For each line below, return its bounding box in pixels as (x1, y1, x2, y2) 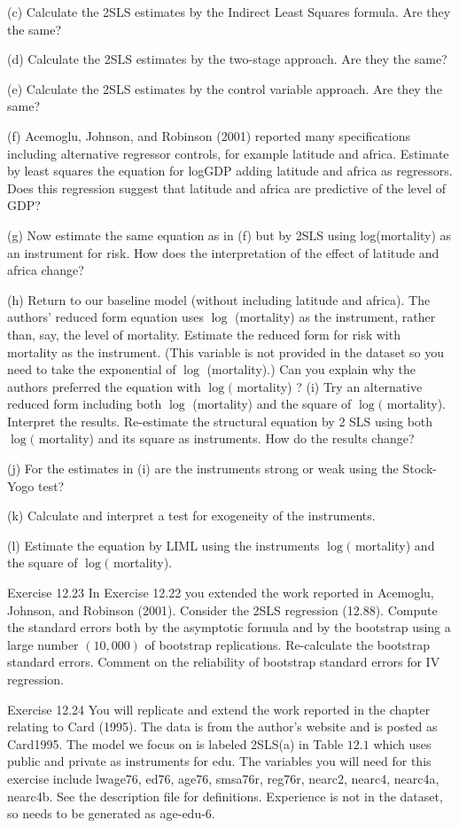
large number (7, 635, 79, 653)
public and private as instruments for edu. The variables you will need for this (7, 752, 432, 770)
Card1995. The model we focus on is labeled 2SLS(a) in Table (7, 734, 344, 753)
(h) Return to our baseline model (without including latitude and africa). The (7, 290, 431, 309)
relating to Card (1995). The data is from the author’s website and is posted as (7, 717, 438, 736)
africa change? (7, 261, 84, 279)
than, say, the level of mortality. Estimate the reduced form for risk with (7, 324, 401, 343)
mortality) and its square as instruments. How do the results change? (38, 429, 415, 448)
